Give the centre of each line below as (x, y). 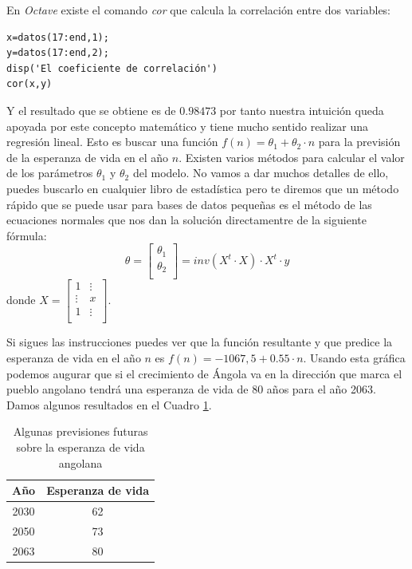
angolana (80, 462)
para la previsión (359, 142)
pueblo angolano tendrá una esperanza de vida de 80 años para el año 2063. (191, 389)
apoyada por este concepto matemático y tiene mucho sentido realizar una (188, 126)
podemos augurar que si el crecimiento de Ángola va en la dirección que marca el (204, 373)
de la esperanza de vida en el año (88, 157)
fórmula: (27, 235)
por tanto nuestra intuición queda (302, 110)
